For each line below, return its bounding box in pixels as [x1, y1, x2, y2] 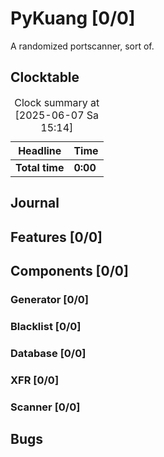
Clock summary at [14, 95, 100, 109]
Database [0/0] [10, 346, 87, 360]
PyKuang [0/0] [10, 7, 136, 30]
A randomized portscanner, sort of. [10, 40, 155, 52]
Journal [10, 195, 60, 212]
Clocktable [10, 69, 80, 86]
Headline [18, 143, 62, 157]
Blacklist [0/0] [10, 319, 82, 333]
